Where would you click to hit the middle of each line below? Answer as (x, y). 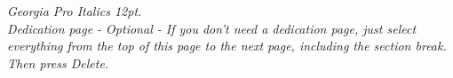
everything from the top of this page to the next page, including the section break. (227, 46)
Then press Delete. (58, 62)
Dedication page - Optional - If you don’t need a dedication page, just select (212, 28)
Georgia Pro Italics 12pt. (75, 11)
